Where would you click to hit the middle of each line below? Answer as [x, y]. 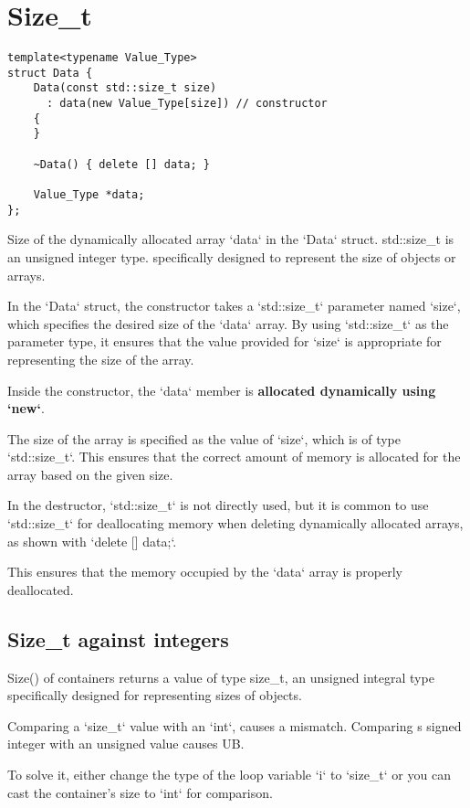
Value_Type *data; [89, 195]
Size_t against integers [118, 638]
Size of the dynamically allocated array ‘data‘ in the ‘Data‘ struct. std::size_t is [231, 239]
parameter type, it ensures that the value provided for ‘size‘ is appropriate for [225, 341]
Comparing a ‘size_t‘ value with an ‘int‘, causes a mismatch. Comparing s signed [235, 725]
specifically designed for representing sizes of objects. [155, 695]
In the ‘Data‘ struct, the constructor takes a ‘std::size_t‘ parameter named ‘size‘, [234, 306]
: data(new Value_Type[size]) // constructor [187, 104]
